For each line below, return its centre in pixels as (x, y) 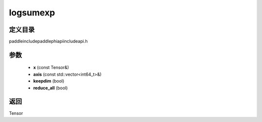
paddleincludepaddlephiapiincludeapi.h (48, 41)
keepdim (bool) (49, 81)
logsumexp (32, 13)
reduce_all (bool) (50, 88)
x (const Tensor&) (51, 68)
